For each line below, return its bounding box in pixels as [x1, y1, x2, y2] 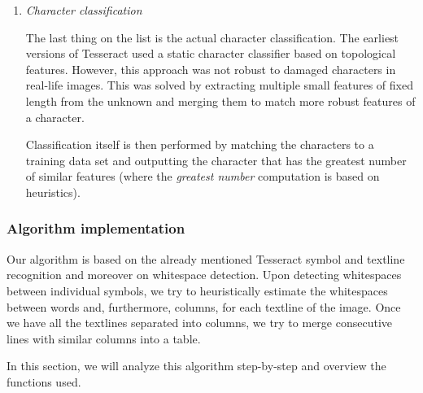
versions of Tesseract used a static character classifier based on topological [25, 45, 396, 62]
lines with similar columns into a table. [7, 330, 201, 347]
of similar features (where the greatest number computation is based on [25, 168, 380, 185]
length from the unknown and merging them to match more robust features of [25, 92, 416, 109]
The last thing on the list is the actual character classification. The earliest [25, 28, 399, 46]
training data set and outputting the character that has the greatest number [25, 151, 407, 168]
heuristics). [25, 183, 81, 200]
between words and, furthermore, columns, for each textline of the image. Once [7, 298, 401, 315]
